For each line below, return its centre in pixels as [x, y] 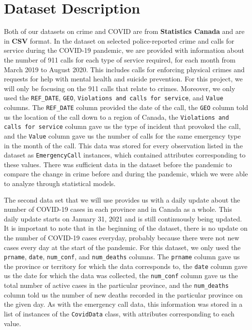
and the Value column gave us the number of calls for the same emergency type [122, 135]
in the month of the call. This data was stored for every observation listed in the [123, 145]
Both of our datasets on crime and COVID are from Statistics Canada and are [124, 31]
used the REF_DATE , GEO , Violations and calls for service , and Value [114, 98]
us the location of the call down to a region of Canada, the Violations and [117, 117]
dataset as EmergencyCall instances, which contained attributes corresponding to [125, 155]
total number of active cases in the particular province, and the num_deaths [116, 285]
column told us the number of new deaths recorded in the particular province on [123, 294]
